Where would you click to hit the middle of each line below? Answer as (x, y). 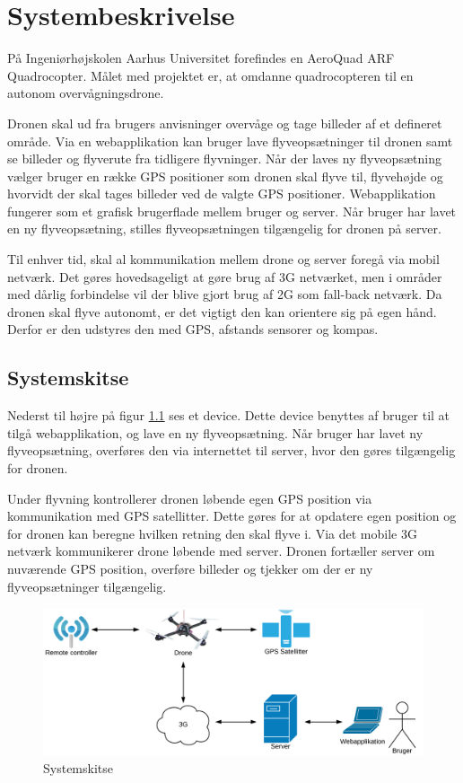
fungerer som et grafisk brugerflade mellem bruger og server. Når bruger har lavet (232, 211)
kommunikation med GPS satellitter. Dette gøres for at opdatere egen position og (232, 516)
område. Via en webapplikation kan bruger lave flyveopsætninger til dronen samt (230, 141)
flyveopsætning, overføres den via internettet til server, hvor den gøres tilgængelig (231, 450)
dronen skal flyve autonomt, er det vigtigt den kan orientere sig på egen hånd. (222, 311)
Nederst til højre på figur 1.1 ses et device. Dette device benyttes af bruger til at (229, 415)
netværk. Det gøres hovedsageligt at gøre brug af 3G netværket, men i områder (225, 276)
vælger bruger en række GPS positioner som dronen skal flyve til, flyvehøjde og (225, 176)
